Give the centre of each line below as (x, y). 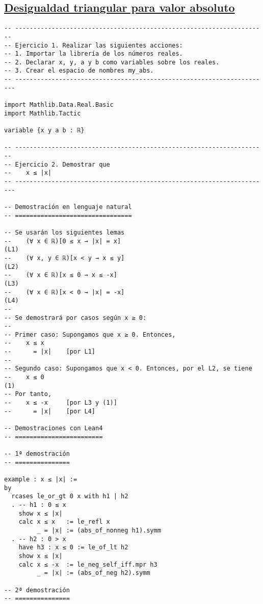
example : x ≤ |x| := (41, 479)
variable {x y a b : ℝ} (44, 131)
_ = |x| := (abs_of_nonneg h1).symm (99, 530)
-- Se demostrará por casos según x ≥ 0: (75, 318)
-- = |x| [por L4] (50, 411)
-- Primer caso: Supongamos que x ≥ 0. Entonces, (90, 334)
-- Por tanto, (28, 394)
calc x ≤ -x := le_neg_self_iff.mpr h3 (88, 564)
